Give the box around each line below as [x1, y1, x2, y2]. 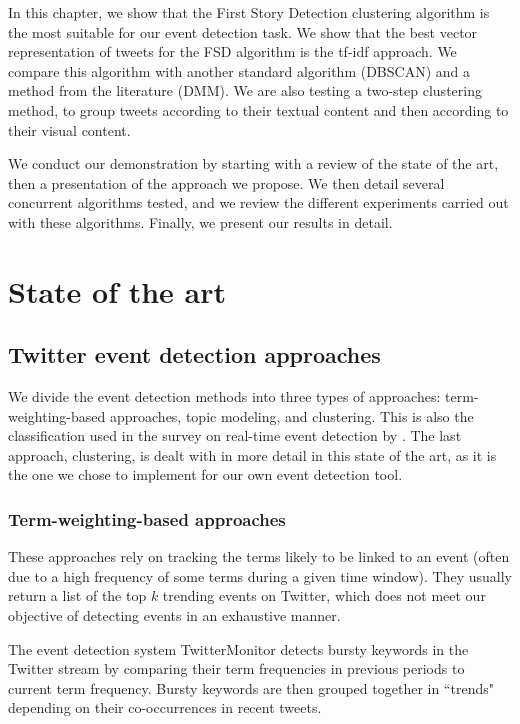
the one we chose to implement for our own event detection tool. [8, 464, 403, 485]
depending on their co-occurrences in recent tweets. [8, 697, 322, 718]
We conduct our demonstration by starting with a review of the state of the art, [8, 153, 499, 174]
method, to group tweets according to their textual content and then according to [8, 99, 509, 120]
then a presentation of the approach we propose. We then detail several [8, 172, 445, 193]
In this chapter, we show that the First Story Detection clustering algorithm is [8, 2, 490, 22]
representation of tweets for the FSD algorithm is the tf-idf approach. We [8, 41, 457, 62]
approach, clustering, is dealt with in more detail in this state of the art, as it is [8, 444, 497, 465]
